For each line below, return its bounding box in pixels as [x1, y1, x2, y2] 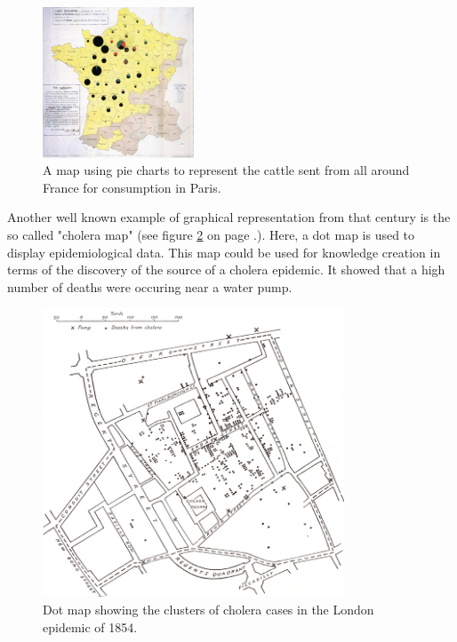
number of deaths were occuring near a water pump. [7, 277, 293, 296]
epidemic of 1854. [43, 617, 138, 636]
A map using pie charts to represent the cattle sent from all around [43, 161, 410, 179]
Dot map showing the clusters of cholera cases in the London [43, 600, 374, 619]
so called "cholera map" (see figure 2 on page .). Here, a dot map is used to [7, 225, 415, 243]
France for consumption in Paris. [43, 178, 221, 196]
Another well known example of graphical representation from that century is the [7, 208, 451, 226]
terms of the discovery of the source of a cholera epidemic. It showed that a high [7, 260, 445, 279]
